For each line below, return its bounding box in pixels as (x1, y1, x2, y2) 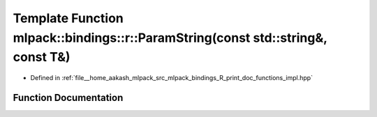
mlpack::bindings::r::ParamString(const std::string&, (13, 30, 327, 45)
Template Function (13, 10, 124, 26)
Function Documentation (13, 91, 124, 104)
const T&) (13, 49, 71, 65)
